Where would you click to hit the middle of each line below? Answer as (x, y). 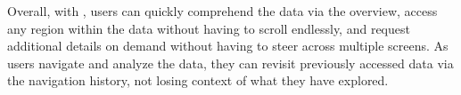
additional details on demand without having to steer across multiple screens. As (228, 46)
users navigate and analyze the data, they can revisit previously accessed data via (230, 63)
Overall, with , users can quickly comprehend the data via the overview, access (222, 11)
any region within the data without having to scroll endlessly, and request (209, 28)
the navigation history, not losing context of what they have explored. (198, 80)
